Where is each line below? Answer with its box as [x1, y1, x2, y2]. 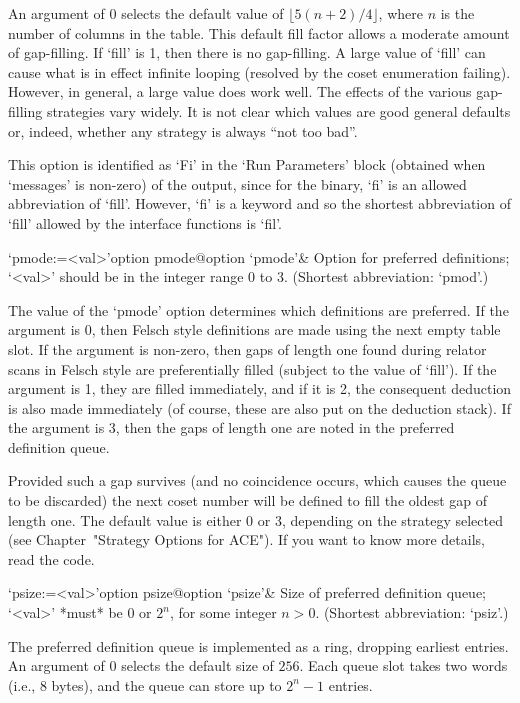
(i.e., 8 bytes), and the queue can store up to [8, 674, 282, 695]
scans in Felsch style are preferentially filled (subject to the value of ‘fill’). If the [8, 358, 497, 379]
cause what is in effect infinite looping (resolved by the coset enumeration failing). [8, 61, 511, 82]
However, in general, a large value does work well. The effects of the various [8, 81, 472, 102]
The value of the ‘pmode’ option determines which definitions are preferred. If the [8, 299, 509, 320]
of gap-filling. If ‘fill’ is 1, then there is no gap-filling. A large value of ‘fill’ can [8, 42, 486, 63]
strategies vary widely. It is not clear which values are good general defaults [46, 100, 511, 121]
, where [378, 3, 423, 23]
